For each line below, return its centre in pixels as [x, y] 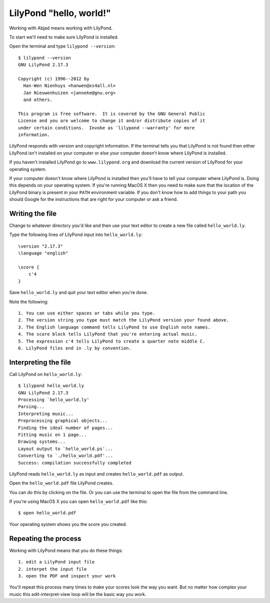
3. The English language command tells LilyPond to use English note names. [114, 327]
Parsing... [31, 407]
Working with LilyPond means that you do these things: [66, 550]
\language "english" [43, 253]
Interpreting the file [40, 362]
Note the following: [29, 301]
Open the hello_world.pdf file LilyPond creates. [61, 483]
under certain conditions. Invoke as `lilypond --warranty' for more [106, 128]
